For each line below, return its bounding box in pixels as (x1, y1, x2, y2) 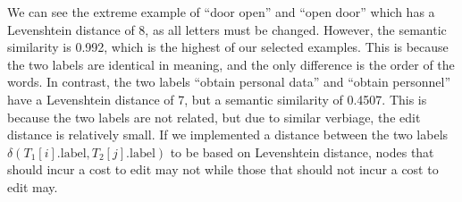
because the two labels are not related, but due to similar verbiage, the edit (7, 107, 421, 126)
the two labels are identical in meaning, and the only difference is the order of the (7, 55, 455, 73)
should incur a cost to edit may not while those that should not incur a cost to (7, 160, 439, 179)
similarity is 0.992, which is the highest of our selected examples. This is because (7, 38, 449, 56)
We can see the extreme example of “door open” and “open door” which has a (7, 3, 435, 21)
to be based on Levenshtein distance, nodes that (170, 142, 434, 161)
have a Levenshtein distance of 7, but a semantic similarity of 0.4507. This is (7, 89, 427, 108)
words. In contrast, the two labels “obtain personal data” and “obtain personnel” (7, 72, 451, 91)
